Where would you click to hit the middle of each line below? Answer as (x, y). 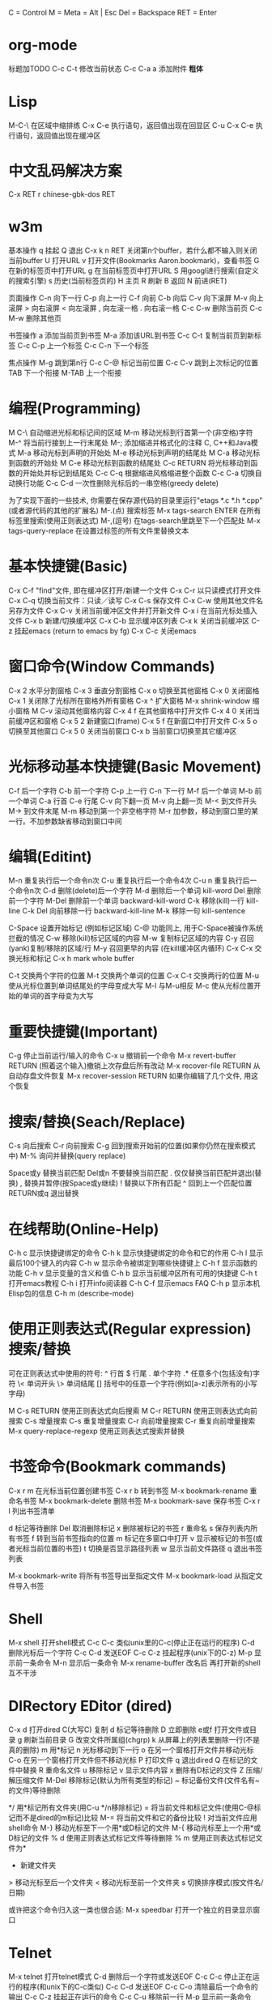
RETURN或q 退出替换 (44, 1194)
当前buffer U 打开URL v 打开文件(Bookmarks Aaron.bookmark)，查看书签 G (134, 260)
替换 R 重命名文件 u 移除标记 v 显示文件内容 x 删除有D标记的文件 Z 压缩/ (142, 1770)
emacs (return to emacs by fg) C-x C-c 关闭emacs (112, 631)
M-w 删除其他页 (35, 318)
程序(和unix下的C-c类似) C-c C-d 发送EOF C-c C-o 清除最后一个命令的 (140, 1986)
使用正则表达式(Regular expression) (130, 1329)
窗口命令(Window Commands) (112, 666)
